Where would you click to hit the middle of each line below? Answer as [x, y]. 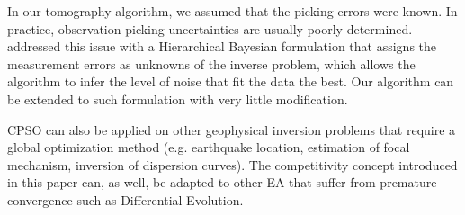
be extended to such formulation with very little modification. [178, 99]
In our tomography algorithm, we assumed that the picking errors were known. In [232, 11]
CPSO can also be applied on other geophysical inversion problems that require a [232, 129]
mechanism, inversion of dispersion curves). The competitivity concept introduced [232, 164]
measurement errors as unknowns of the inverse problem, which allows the [211, 63]
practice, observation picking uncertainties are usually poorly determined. [210, 28]
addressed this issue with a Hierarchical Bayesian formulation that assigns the [222, 46]
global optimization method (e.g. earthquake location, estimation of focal [209, 147]
